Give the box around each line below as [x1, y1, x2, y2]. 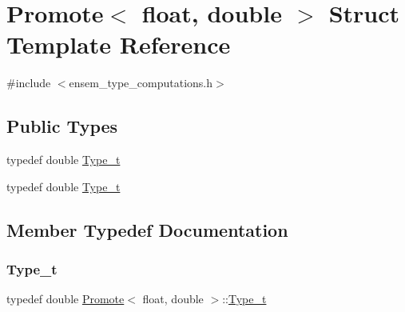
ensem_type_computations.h [69, 74, 212, 91]
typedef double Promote [6, 290, 125, 307]
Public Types [6, 114, 118, 138]
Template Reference [6, 28, 231, 61]
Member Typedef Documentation [6, 217, 288, 242]
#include [6, 74, 51, 91]
